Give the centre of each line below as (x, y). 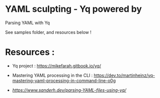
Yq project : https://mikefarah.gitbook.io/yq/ (57, 65)
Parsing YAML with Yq (28, 23)
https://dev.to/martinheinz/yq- (124, 75)
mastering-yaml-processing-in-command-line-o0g (64, 80)
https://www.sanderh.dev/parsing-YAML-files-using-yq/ (69, 90)
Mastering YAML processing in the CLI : (52, 75)
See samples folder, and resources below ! (48, 32)
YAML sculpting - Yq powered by (73, 9)
